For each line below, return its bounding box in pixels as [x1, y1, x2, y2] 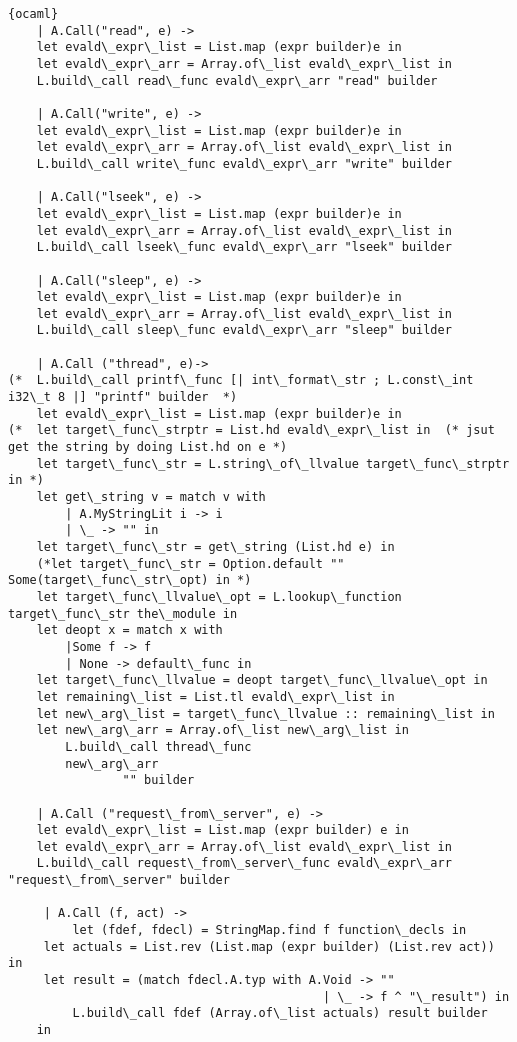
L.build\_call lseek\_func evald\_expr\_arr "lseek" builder [36, 240, 452, 255]
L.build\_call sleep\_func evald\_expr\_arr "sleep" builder [36, 323, 452, 338]
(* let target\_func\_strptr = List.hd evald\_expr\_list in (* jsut [8, 423, 495, 438]
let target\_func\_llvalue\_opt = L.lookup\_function [36, 589, 402, 604]
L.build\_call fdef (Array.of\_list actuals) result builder [72, 1006, 488, 1021]
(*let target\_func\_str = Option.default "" [36, 556, 345, 571]
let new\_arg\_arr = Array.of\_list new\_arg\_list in [36, 723, 409, 738]
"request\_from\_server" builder [8, 873, 230, 888]
